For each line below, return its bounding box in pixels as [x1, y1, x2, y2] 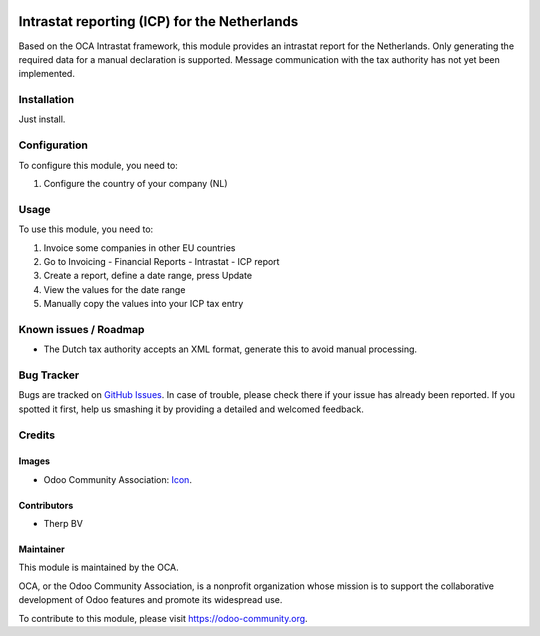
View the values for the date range [43, 283, 186, 295]
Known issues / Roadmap [18, 322, 145, 336]
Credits [18, 428, 55, 442]
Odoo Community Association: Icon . [43, 473, 192, 485]
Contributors [18, 499, 74, 511]
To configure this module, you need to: [18, 159, 179, 171]
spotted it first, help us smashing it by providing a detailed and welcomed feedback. [18, 403, 364, 415]
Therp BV [43, 518, 84, 530]
